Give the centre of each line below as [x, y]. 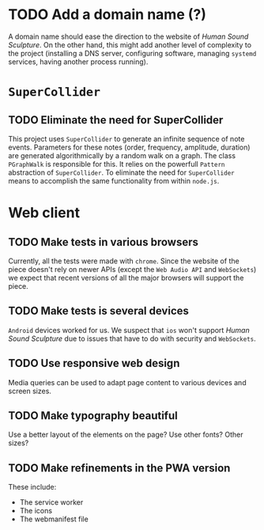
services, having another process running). [78, 62]
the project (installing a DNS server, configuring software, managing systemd [132, 53]
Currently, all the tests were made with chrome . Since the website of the [124, 261]
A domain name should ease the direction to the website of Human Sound [128, 36]
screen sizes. [30, 391]
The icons [36, 511]
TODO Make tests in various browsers [104, 242]
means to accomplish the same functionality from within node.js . [114, 180]
